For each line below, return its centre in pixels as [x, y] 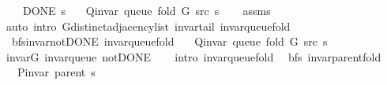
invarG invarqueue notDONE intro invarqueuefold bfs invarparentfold [193, 56]
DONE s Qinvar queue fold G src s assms [147, 10]
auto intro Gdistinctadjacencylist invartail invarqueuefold [148, 26]
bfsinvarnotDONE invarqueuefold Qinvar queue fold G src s [169, 41]
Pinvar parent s [56, 72]
